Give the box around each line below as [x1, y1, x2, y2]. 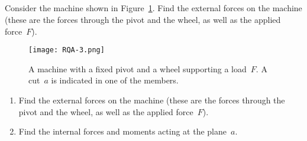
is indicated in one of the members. [51, 74, 179, 86]
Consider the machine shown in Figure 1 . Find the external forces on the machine [5, 2, 302, 14]
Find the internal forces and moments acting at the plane [18, 125, 227, 137]
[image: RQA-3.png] [28, 46, 105, 55]
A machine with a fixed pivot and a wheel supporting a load [28, 62, 247, 75]
